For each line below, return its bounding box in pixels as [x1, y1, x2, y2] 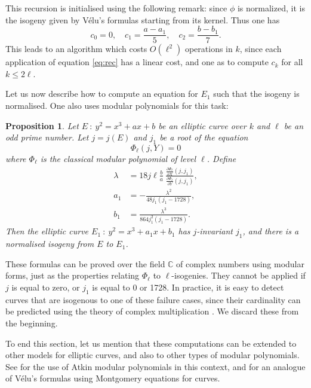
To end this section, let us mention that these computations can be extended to [5, 337, 297, 349]
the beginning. [5, 317, 58, 329]
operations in [184, 42, 233, 55]
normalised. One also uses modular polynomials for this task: [5, 99, 229, 112]
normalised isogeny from [5, 237, 94, 250]
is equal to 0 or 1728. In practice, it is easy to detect [92, 281, 284, 294]
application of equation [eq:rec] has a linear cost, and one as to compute [5, 56, 269, 68]
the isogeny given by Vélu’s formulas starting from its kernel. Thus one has [5, 13, 280, 26]
